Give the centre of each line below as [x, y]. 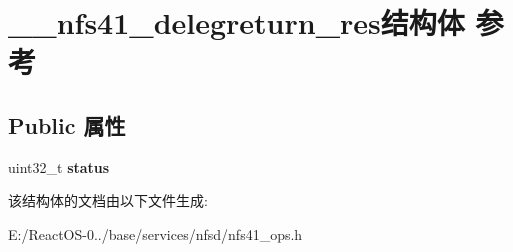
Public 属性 [67, 124]
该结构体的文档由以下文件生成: [108, 200]
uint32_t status [59, 166]
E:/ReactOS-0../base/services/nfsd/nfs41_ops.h [155, 233]
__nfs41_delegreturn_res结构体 [236, 22]
